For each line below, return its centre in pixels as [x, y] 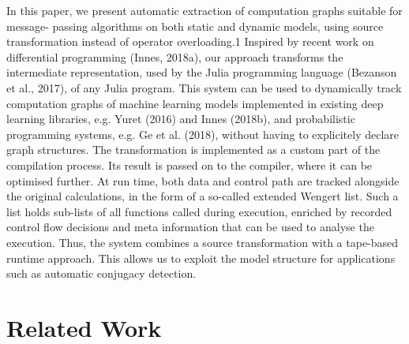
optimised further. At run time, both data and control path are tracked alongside [203, 180]
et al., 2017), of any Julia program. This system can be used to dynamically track [204, 87]
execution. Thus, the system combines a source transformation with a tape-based [203, 242]
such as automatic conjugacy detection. [101, 273]
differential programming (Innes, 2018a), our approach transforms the [175, 56]
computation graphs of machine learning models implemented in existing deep [195, 103]
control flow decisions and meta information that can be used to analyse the [190, 227]
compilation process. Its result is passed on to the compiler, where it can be [189, 165]
